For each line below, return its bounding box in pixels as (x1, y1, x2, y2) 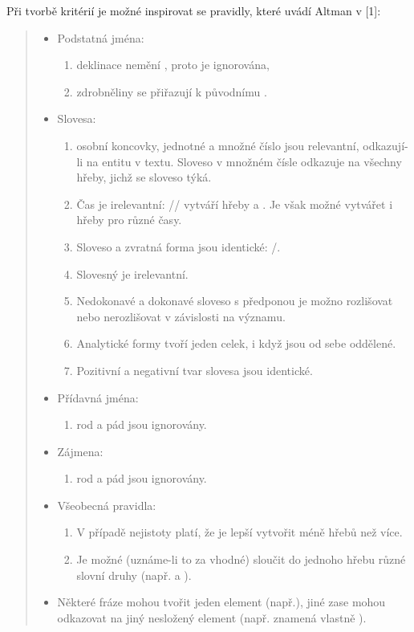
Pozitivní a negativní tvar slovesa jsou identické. (76, 361, 313, 378)
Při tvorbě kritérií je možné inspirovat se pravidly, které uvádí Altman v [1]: (6, 2, 381, 18)
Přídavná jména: (57, 389, 139, 406)
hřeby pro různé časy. (76, 211, 182, 228)
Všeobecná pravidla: (57, 496, 156, 513)
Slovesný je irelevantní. (76, 265, 189, 282)
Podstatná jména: (57, 29, 144, 46)
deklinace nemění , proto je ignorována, (76, 56, 270, 73)
